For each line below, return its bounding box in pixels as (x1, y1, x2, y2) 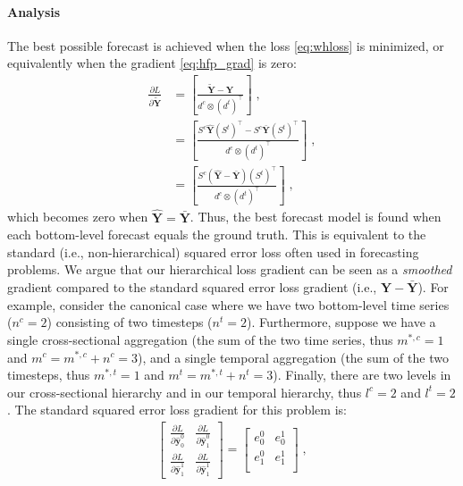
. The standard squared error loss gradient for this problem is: (7, 400, 347, 419)
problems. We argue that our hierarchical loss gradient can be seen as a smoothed (7, 260, 452, 279)
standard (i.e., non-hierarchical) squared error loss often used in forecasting (7, 242, 419, 261)
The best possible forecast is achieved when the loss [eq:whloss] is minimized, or (7, 36, 444, 54)
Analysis (7, 2, 61, 21)
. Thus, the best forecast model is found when (189, 207, 442, 226)
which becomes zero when (7, 207, 148, 226)
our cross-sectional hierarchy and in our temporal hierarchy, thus (7, 382, 362, 401)
